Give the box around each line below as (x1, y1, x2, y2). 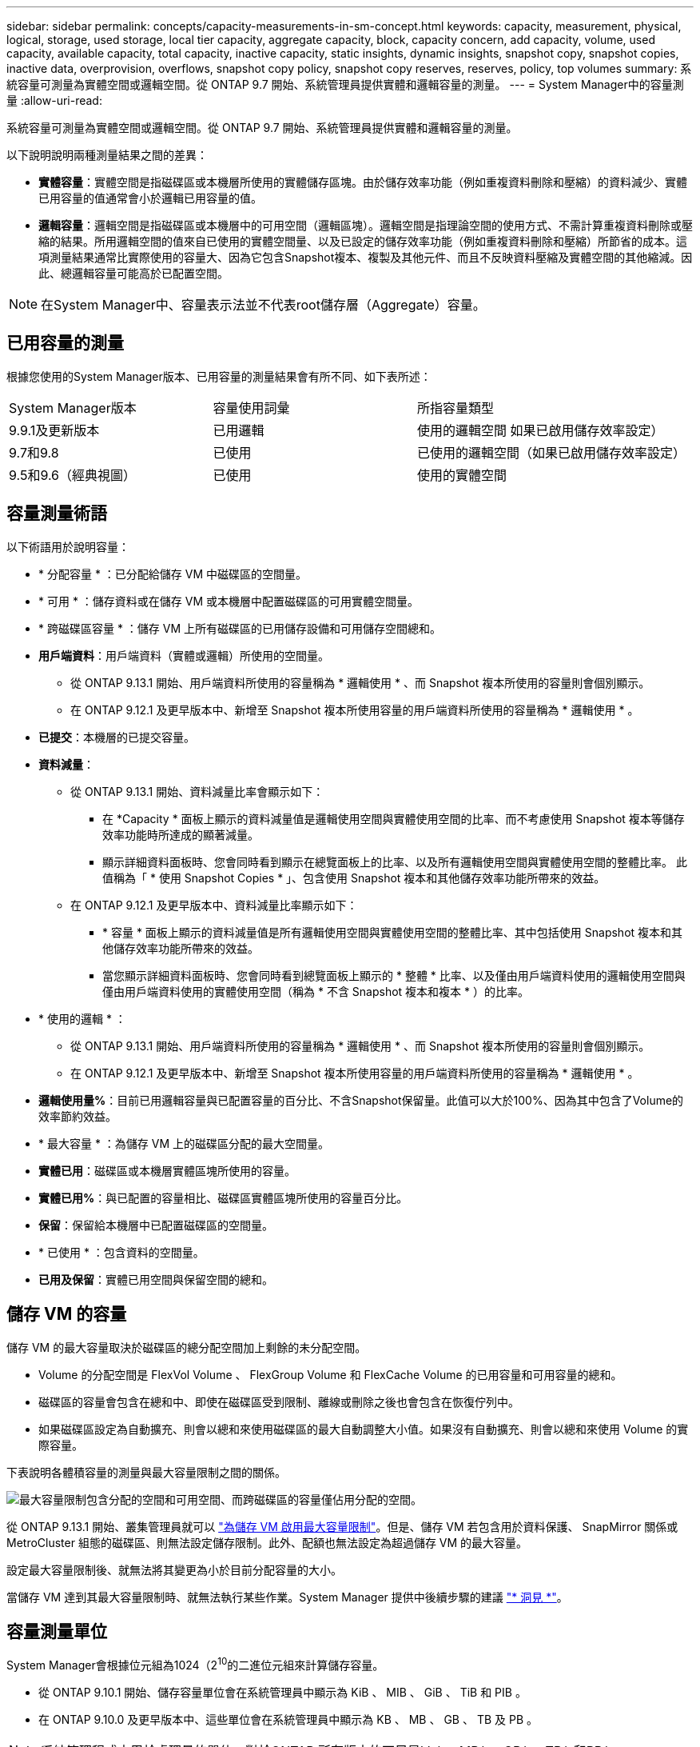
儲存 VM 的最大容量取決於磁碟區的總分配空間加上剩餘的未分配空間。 (6, 1340, 367, 1354)
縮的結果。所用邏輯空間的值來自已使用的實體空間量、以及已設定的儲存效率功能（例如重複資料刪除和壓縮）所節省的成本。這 (38, 234, 687, 248)
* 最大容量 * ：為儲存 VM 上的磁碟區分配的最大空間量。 (38, 1136, 330, 1150)
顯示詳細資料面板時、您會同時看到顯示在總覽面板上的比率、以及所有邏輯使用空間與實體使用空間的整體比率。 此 (102, 854, 687, 869)
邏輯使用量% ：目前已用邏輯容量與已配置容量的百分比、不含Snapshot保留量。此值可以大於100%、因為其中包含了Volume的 (38, 1093, 684, 1107)
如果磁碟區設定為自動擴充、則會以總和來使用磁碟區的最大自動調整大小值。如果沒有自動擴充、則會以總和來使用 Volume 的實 (38, 1421, 689, 1436)
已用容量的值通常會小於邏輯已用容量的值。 (38, 191, 262, 205)
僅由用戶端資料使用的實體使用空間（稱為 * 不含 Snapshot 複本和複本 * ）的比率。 (102, 984, 529, 998)
